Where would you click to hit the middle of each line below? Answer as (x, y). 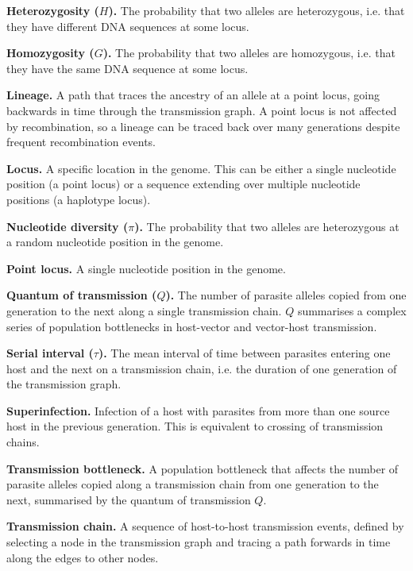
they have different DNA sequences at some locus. (128, 26)
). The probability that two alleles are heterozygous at (267, 226)
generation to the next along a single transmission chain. (144, 310)
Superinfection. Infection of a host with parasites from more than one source (198, 410)
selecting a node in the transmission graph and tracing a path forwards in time (199, 542)
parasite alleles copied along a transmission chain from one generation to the (193, 484)
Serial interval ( (50, 353)
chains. (23, 442)
